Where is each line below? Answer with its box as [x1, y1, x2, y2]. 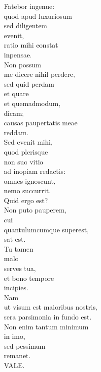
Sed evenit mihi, [4, 137, 53, 147]
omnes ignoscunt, [4, 175, 56, 186]
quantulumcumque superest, [4, 224, 89, 234]
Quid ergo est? [4, 195, 48, 205]
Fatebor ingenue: [4, 1, 55, 11]
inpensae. [4, 49, 32, 59]
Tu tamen [4, 243, 34, 254]
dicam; [4, 107, 24, 118]
